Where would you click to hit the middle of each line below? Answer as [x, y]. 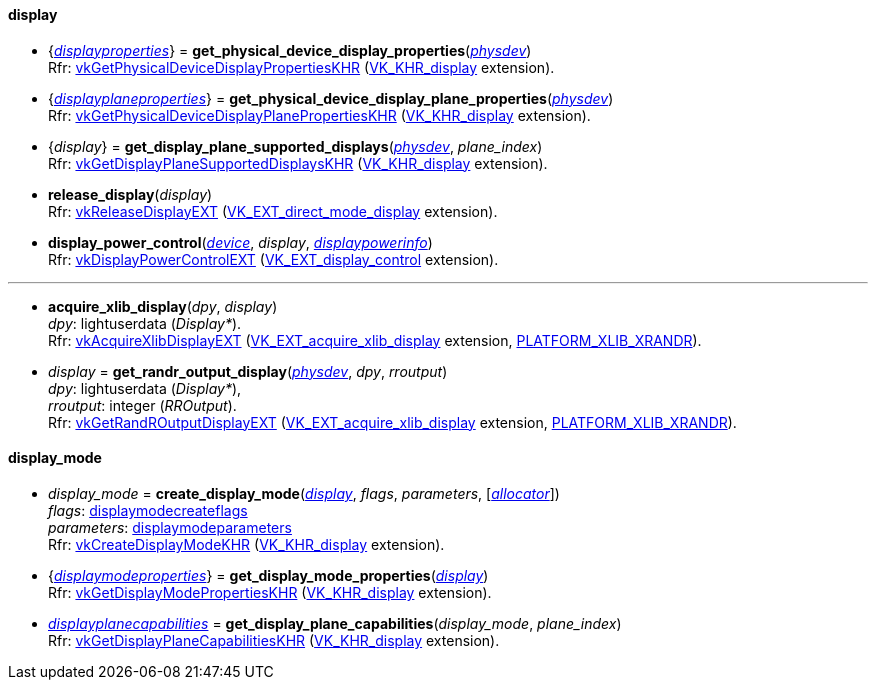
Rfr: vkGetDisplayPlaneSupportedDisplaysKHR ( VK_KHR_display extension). [298, 163]
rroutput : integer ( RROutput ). [142, 405]
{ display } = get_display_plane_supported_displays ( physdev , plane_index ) [295, 146]
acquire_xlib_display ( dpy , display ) [163, 306]
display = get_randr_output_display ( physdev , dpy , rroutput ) [248, 371]
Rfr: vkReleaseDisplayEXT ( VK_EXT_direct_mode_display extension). [273, 211]
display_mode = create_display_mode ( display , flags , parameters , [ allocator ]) [304, 493]
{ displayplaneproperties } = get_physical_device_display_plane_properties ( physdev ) [331, 98]
